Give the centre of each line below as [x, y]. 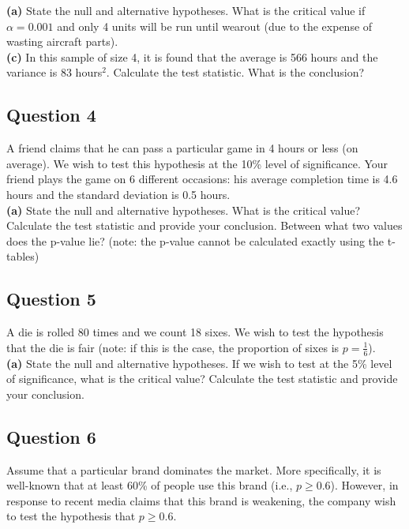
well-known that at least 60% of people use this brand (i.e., [150, 485]
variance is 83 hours [54, 72]
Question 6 [51, 436]
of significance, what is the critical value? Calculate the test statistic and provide [202, 379]
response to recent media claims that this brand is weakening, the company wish [201, 500]
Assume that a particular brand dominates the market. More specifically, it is [194, 469]
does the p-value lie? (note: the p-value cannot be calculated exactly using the [195, 240]
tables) [23, 256]
